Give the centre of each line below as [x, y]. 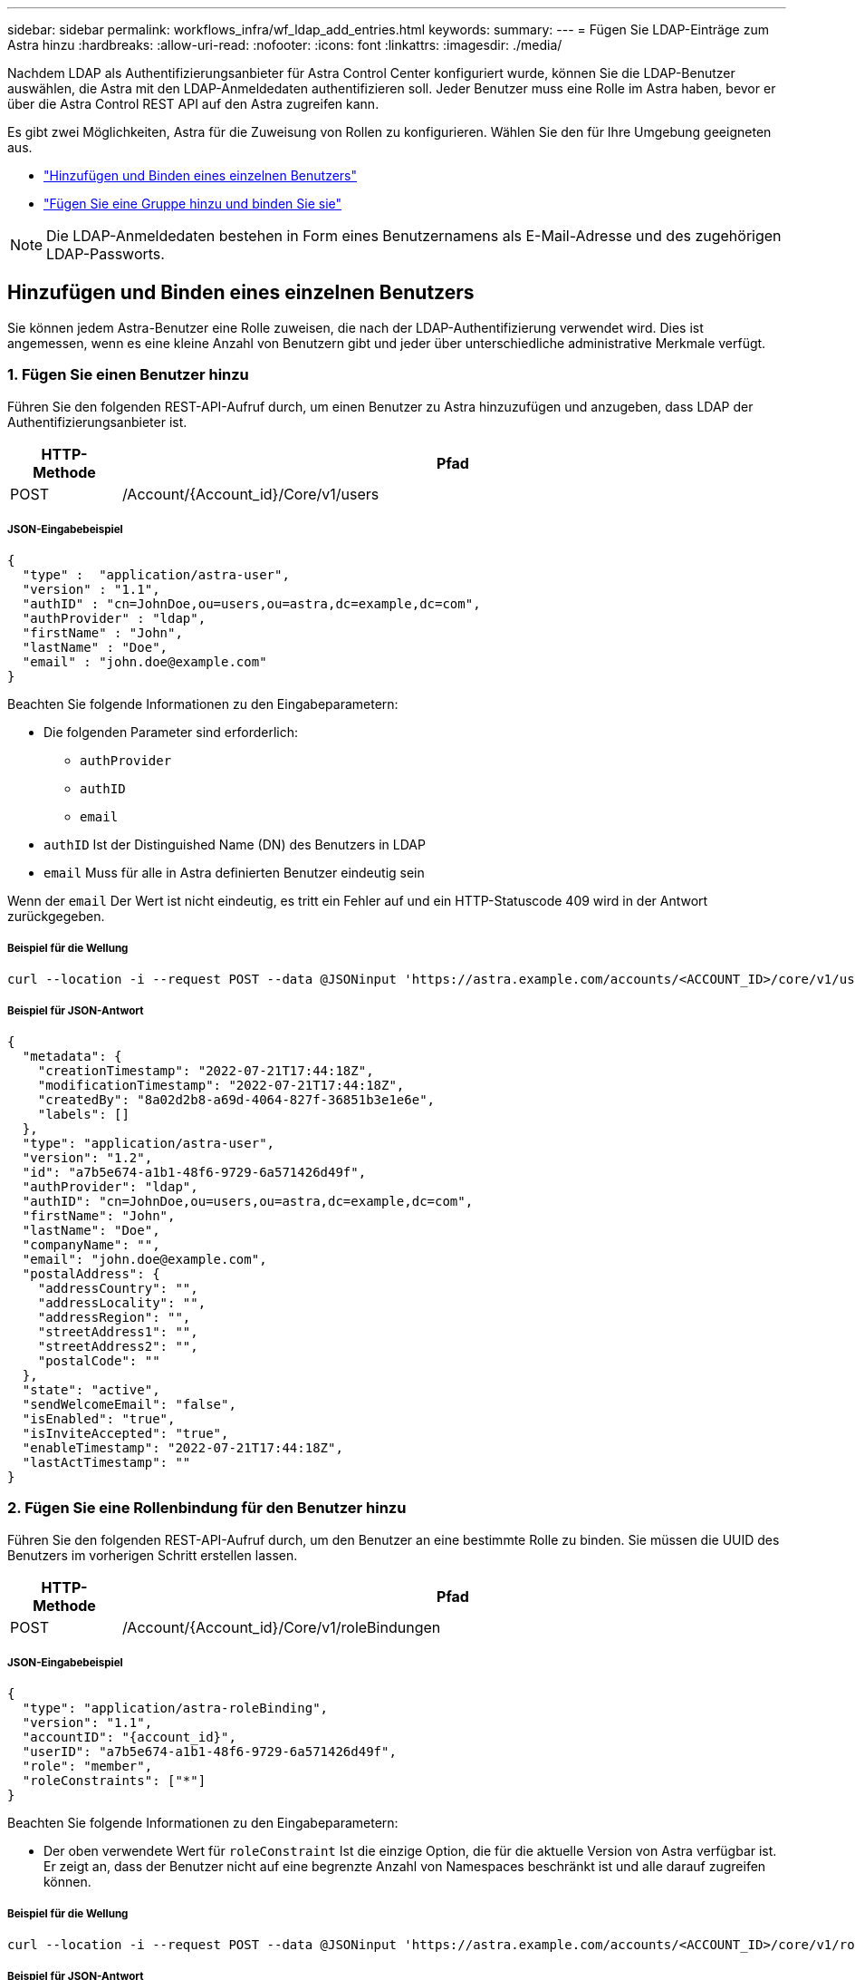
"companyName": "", [91, 1244]
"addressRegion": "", [114, 1317]
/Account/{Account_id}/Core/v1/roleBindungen [281, 1627]
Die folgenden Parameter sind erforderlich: [171, 733]
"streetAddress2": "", [118, 1346]
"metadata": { [72, 1056]
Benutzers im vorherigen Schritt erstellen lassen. [153, 1555]
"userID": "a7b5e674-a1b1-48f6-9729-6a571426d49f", [209, 1752]
